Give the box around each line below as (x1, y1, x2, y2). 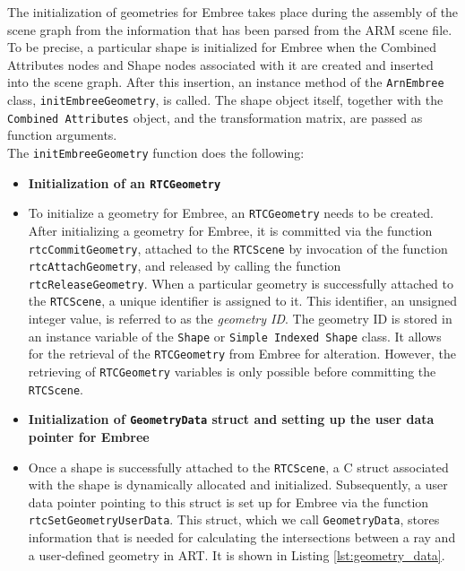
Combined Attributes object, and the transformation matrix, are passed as (7, 108, 423, 126)
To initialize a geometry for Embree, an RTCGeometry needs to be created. (28, 203, 434, 222)
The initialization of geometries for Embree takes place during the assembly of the (7, 3, 459, 21)
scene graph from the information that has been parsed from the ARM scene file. (7, 20, 452, 39)
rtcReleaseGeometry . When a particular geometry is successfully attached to (28, 273, 454, 292)
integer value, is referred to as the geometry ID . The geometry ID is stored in (28, 309, 452, 328)
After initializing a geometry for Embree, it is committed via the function (28, 221, 433, 239)
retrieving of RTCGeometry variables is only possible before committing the (28, 362, 436, 381)
